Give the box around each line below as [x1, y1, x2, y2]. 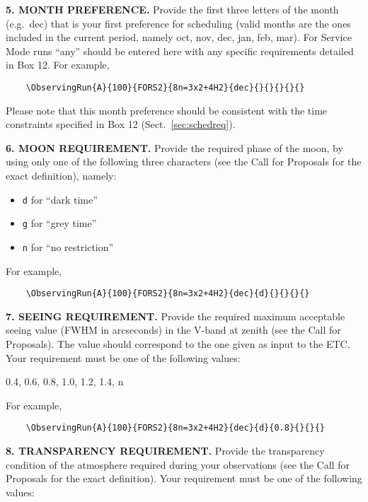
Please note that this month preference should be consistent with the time [6, 103, 328, 117]
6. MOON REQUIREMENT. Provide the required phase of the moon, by [6, 140, 343, 155]
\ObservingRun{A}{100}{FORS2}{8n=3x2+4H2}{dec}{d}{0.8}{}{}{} [25, 423, 326, 433]
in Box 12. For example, [6, 57, 110, 72]
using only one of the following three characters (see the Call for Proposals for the [6, 154, 362, 169]
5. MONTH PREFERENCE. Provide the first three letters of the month [6, 2, 339, 16]
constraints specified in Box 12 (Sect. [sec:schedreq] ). [6, 117, 236, 132]
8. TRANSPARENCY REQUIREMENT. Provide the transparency [6, 443, 325, 458]
